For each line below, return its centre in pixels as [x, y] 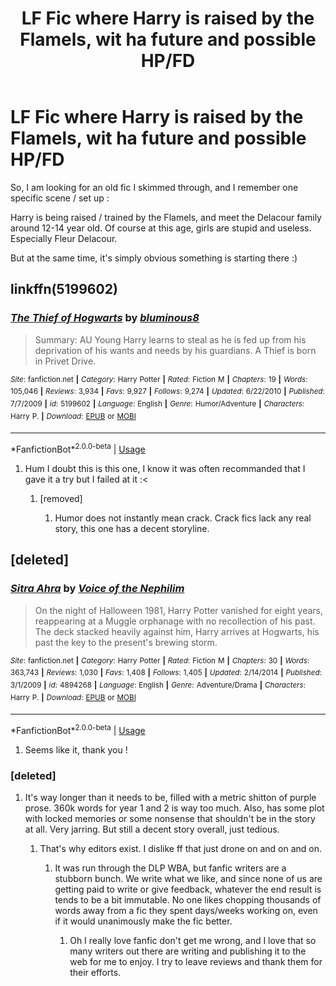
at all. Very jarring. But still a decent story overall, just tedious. [152, 829]
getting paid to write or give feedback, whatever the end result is [188, 889]
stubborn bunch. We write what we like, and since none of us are [188, 879]
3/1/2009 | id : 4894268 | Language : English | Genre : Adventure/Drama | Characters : [158, 685]
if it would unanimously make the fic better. [143, 921]
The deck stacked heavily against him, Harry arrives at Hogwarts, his [177, 631]
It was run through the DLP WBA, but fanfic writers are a [170, 868]
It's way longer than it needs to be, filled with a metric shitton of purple [170, 798]
